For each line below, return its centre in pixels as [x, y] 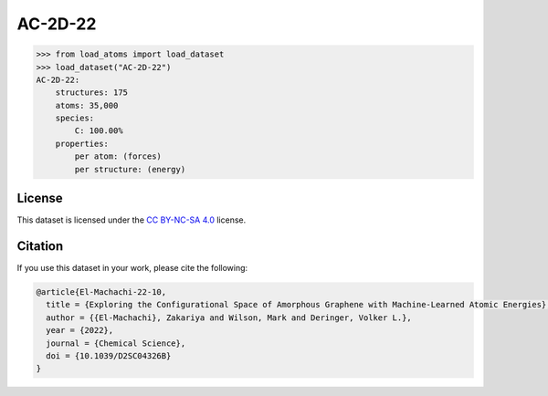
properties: [82, 143]
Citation [40, 246]
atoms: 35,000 [87, 105]
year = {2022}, [80, 330]
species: [75, 118]
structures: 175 [91, 93]
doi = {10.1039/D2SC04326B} [109, 356]
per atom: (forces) [118, 156]
